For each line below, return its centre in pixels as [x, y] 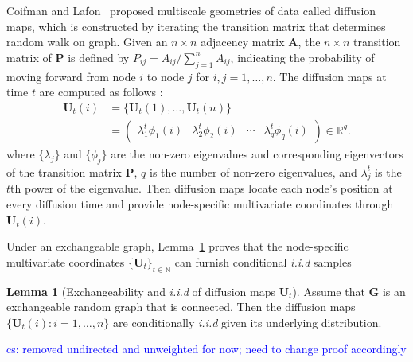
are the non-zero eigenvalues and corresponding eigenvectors [257, 153]
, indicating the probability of [302, 57]
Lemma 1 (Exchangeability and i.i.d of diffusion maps [141, 291]
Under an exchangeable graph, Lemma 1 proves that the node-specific [177, 246]
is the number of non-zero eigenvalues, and [253, 171]
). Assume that [329, 291]
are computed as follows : [101, 92]
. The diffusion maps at [329, 76]
